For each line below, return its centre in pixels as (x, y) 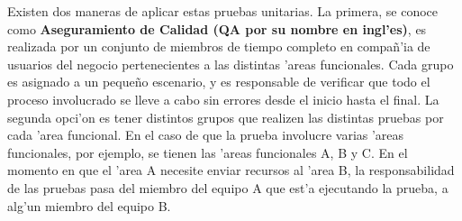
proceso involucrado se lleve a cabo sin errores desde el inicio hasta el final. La (223, 99)
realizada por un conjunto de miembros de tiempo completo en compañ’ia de (219, 46)
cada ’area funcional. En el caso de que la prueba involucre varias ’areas (206, 135)
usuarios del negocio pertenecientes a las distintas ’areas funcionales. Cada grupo (231, 64)
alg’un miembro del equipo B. (89, 205)
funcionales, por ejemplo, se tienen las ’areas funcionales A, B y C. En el (208, 152)
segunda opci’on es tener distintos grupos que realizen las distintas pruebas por (226, 117)
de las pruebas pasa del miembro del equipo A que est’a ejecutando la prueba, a (228, 187)
